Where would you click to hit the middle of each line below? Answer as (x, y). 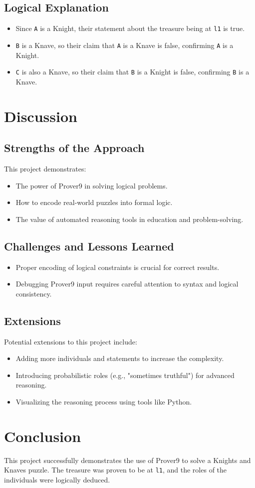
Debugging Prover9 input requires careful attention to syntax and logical (127, 284)
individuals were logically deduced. (57, 479)
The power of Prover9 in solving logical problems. (92, 185)
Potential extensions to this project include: (71, 341)
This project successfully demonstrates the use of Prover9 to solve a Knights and (127, 460)
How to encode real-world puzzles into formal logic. (94, 202)
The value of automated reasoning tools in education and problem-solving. (129, 219)
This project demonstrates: (45, 168)
